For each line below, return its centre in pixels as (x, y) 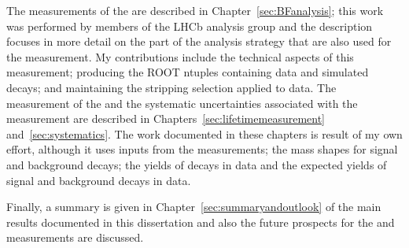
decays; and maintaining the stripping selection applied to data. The (171, 87)
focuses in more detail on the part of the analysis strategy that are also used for (199, 41)
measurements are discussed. (75, 237)
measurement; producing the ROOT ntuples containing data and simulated (188, 72)
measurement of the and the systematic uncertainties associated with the (182, 103)
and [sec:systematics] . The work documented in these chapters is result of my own (204, 133)
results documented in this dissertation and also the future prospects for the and (201, 222)
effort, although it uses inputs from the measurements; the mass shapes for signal (202, 149)
